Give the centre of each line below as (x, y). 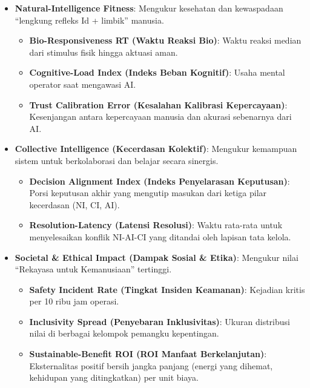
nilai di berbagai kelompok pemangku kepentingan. (124, 333)
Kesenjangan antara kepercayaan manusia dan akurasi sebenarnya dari (160, 117)
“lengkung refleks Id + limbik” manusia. (89, 20)
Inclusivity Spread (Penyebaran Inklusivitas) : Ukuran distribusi (160, 321)
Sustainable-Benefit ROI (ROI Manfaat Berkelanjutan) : (148, 354)
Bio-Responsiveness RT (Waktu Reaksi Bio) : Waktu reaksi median (165, 40)
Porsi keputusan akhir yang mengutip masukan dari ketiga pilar (148, 193)
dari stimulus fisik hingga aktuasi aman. (104, 52)
